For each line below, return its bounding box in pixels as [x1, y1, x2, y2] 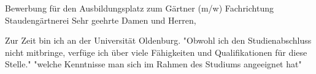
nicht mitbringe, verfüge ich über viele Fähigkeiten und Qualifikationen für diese [5, 45, 307, 58]
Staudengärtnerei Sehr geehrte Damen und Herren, [5, 13, 196, 26]
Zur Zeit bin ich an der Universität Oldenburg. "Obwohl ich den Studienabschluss [5, 34, 312, 47]
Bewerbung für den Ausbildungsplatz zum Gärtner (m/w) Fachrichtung [5, 2, 274, 14]
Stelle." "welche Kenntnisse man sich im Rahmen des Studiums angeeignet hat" [5, 58, 302, 70]
